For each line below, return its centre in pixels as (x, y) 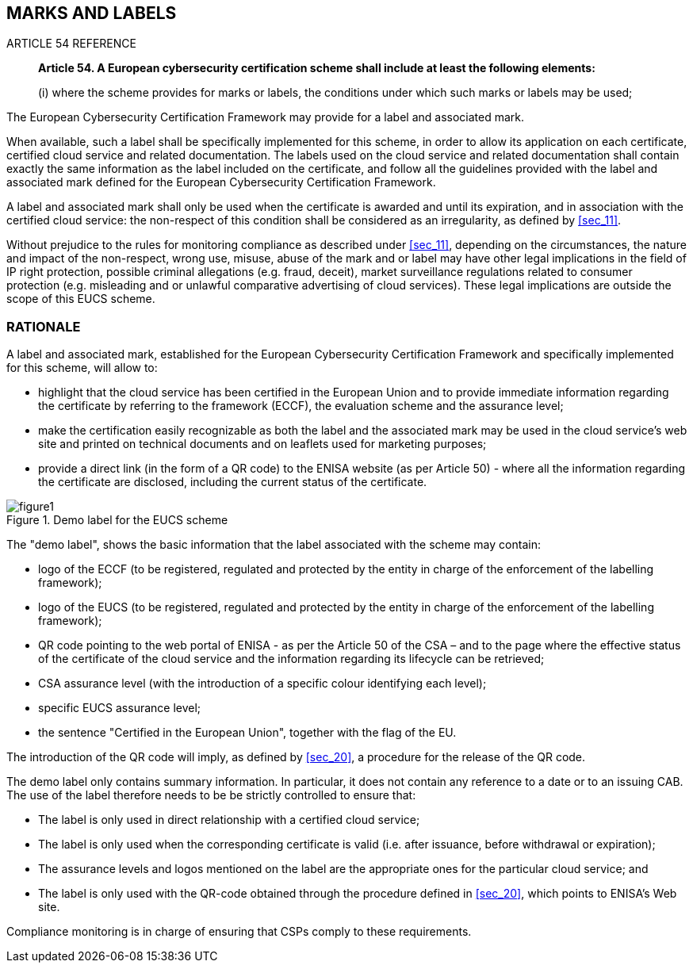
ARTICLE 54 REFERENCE (71, 44)
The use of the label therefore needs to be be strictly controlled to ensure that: (211, 795)
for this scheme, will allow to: (82, 368)
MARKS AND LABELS (92, 13)
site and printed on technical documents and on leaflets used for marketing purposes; (262, 444)
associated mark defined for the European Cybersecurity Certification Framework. (221, 182)
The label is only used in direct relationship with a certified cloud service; (229, 820)
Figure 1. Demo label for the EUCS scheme (117, 520)
